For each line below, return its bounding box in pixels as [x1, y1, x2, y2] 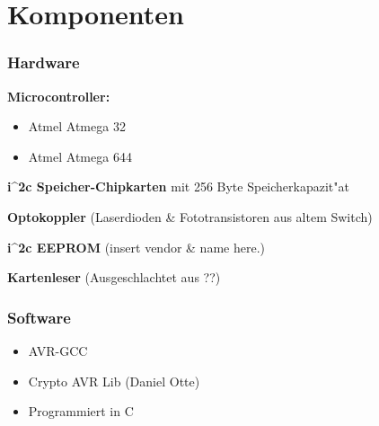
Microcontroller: [7, 86, 110, 105]
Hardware [7, 51, 80, 74]
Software [7, 306, 71, 328]
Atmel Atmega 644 [28, 146, 132, 165]
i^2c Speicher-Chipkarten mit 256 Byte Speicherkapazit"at [7, 177, 349, 196]
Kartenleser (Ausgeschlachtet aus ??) [7, 268, 221, 287]
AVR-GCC [28, 341, 88, 359]
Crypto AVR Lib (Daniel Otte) [28, 371, 200, 390]
